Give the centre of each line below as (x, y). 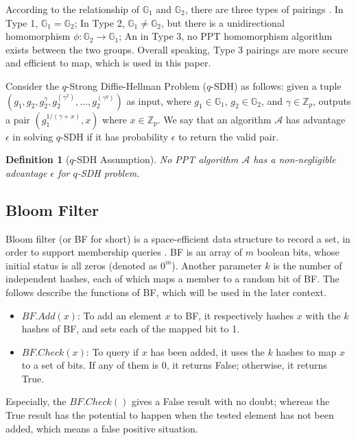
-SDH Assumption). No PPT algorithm (156, 159)
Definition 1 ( (38, 159)
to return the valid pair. (229, 136)
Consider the (32, 85)
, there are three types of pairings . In (264, 9)
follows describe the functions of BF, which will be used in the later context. (166, 292)
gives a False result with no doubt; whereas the (230, 401)
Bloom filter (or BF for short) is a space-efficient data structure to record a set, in (178, 238)
